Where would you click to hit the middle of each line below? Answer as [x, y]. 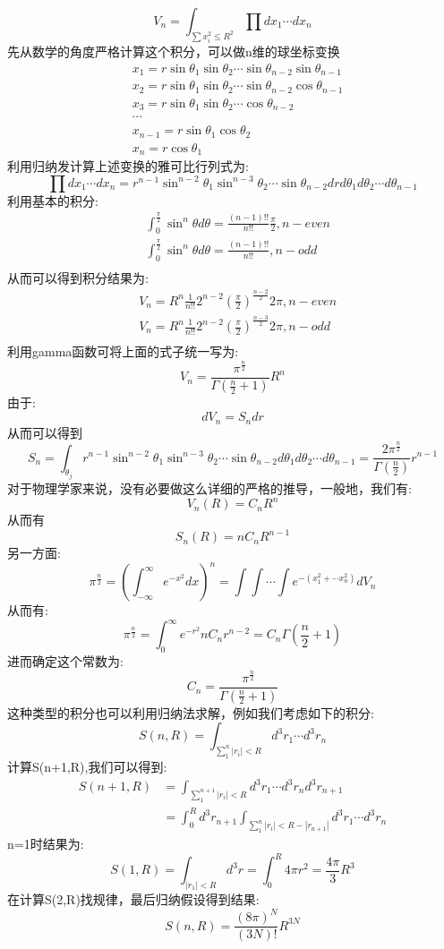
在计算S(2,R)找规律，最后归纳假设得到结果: [133, 899]
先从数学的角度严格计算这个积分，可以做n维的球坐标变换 [174, 51]
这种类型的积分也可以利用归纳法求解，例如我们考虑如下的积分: [191, 712]
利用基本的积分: [53, 200]
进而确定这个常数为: [65, 661]
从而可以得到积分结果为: [78, 277]
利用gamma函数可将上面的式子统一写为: [123, 351]
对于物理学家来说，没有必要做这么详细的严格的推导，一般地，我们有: [209, 487]
